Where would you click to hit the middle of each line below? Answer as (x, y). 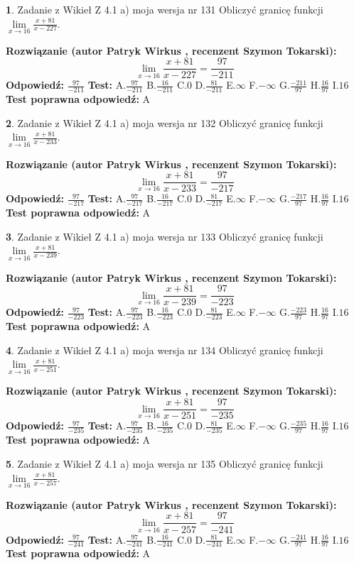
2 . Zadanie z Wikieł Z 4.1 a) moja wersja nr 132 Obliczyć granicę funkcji (165, 122)
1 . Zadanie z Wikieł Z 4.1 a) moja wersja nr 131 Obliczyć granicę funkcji (165, 9)
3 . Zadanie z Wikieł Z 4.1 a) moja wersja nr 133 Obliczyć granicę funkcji (165, 236)
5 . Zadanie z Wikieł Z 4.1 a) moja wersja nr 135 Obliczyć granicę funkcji (165, 464)
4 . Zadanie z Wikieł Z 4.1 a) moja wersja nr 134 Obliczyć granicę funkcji (165, 350)
